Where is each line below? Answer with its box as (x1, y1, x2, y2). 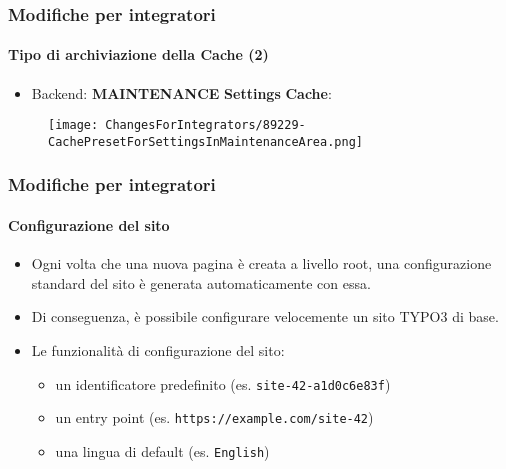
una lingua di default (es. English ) (55, 440, 270, 461)
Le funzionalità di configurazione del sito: (31, 339, 285, 360)
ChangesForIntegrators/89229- (105, 118, 306, 133)
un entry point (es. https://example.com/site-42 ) (55, 407, 374, 428)
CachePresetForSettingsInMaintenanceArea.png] (48, 134, 363, 149)
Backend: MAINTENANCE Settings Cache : (31, 82, 332, 103)
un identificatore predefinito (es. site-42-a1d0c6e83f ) (55, 373, 391, 394)
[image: (48, 118, 99, 133)
